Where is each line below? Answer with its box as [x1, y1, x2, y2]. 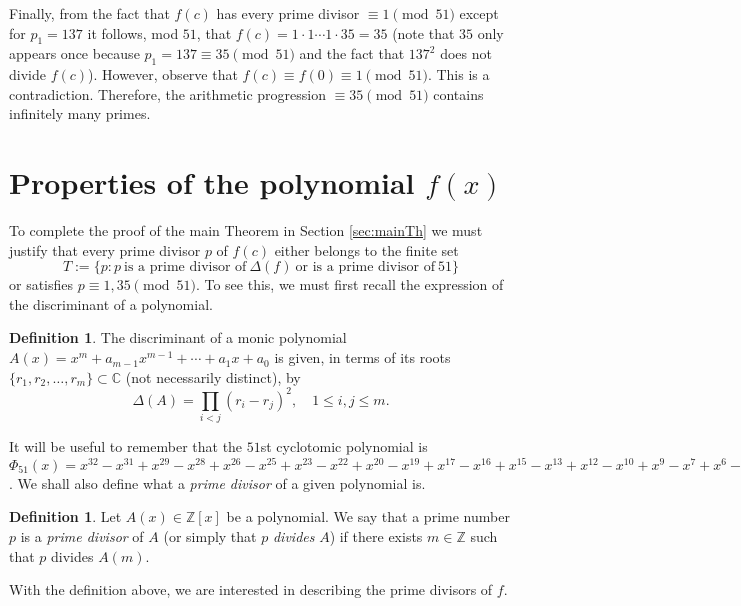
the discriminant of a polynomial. [9, 293, 213, 314]
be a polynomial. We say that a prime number [226, 506, 510, 527]
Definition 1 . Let [9, 506, 122, 527]
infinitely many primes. [9, 103, 151, 124]
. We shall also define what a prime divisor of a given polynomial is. [9, 472, 426, 493]
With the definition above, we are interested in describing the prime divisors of [9, 579, 493, 600]
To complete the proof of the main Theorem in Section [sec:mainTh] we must [9, 220, 483, 241]
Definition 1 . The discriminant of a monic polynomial [9, 327, 347, 348]
